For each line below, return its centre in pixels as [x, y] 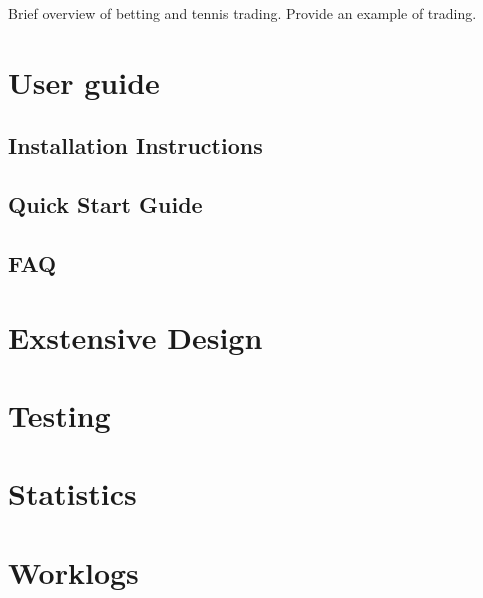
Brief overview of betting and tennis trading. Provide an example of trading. [242, 13]
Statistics [72, 493]
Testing [59, 414]
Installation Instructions [135, 145]
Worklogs [73, 571]
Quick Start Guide [105, 204]
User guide [84, 81]
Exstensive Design [135, 336]
